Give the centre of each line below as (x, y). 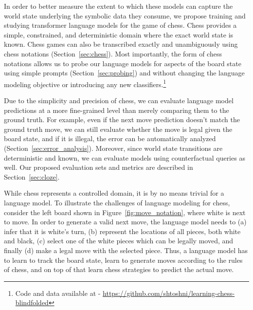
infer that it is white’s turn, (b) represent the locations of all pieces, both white (122, 231)
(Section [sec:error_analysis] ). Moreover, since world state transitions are (113, 148)
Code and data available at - (58, 293)
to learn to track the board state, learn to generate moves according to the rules (123, 260)
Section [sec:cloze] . (32, 176)
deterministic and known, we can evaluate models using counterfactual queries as (125, 157)
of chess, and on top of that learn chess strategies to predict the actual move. (119, 269)
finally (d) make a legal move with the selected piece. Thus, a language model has (126, 250)
